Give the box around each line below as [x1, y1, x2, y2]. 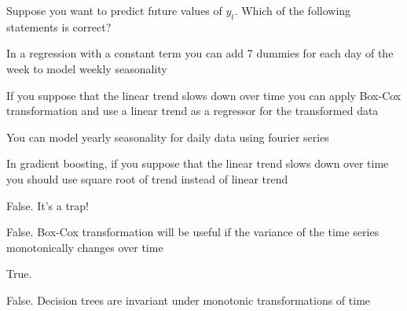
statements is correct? [6, 18, 112, 35]
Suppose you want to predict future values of [6, 2, 222, 18]
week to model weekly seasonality [6, 60, 167, 76]
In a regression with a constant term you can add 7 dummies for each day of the [6, 45, 394, 61]
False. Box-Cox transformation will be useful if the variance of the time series [6, 224, 379, 240]
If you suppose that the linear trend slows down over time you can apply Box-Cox [6, 87, 401, 103]
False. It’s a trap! [6, 197, 89, 213]
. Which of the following [234, 2, 351, 18]
